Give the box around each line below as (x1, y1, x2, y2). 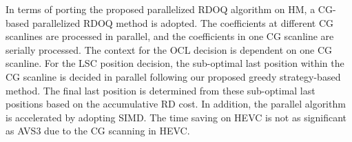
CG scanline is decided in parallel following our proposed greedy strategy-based (6, 69, 341, 83)
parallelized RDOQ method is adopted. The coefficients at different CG (32, 15, 333, 30)
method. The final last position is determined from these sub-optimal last (6, 83, 315, 97)
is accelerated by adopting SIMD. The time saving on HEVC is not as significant (6, 110, 347, 124)
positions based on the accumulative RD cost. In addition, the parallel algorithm (6, 97, 346, 111)
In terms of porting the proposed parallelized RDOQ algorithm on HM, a (6, 2, 315, 16)
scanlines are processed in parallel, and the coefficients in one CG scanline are (6, 29, 334, 43)
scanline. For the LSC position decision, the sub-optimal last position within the (6, 56, 344, 70)
